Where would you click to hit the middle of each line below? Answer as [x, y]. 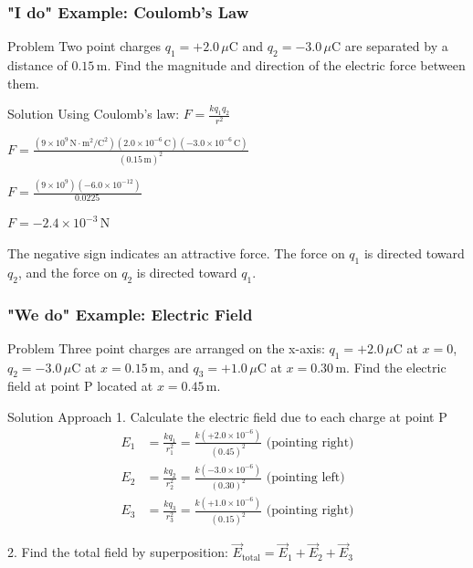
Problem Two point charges [84, 46]
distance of [37, 65]
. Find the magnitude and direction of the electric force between [286, 65]
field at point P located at [80, 386]
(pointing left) [305, 478]
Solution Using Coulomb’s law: [94, 114]
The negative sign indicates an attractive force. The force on [176, 253]
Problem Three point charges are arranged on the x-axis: [166, 347]
